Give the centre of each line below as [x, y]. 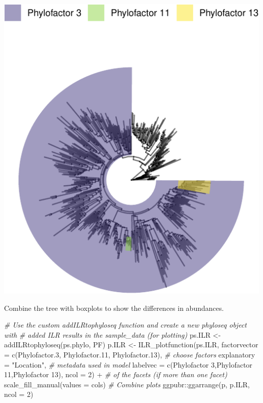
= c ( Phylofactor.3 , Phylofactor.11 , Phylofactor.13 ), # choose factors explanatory [130, 355]
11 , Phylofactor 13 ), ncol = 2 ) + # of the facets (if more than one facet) [116, 374]
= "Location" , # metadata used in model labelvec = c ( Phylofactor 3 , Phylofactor [128, 364]
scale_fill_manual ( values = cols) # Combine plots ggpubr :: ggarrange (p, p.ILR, [127, 384]
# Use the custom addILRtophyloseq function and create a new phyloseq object [125, 325]
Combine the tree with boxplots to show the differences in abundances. [114, 308]
